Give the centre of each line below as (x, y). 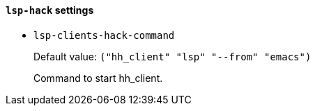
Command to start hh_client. (98, 78)
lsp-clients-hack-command (104, 35)
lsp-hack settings (50, 10)
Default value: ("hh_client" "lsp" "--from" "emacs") (172, 56)
